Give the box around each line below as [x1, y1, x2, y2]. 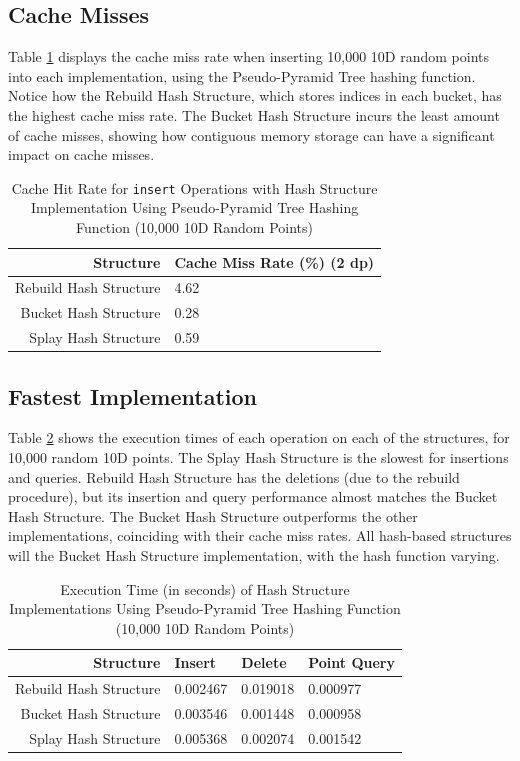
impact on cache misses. [8, 144, 155, 165]
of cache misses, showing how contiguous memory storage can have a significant [8, 124, 495, 145]
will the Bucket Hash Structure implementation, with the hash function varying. [8, 545, 500, 565]
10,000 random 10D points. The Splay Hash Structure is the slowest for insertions [8, 447, 509, 468]
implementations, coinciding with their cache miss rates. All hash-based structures [8, 525, 512, 546]
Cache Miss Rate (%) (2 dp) [174, 251, 375, 272]
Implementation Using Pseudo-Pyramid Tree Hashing [30, 197, 359, 218]
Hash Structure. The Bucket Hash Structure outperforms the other [8, 505, 418, 526]
